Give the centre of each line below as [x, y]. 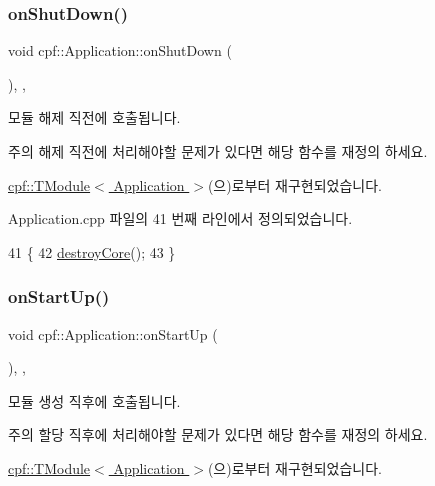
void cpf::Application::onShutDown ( [120, 50]
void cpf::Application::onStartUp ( [113, 333]
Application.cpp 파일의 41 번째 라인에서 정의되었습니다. [180, 218]
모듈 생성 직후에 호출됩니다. [94, 400]
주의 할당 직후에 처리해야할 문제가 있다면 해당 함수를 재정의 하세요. [218, 434]
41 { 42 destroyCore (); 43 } [92, 251]
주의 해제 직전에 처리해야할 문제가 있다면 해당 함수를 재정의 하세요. [218, 151]
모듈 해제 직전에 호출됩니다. [94, 117]
